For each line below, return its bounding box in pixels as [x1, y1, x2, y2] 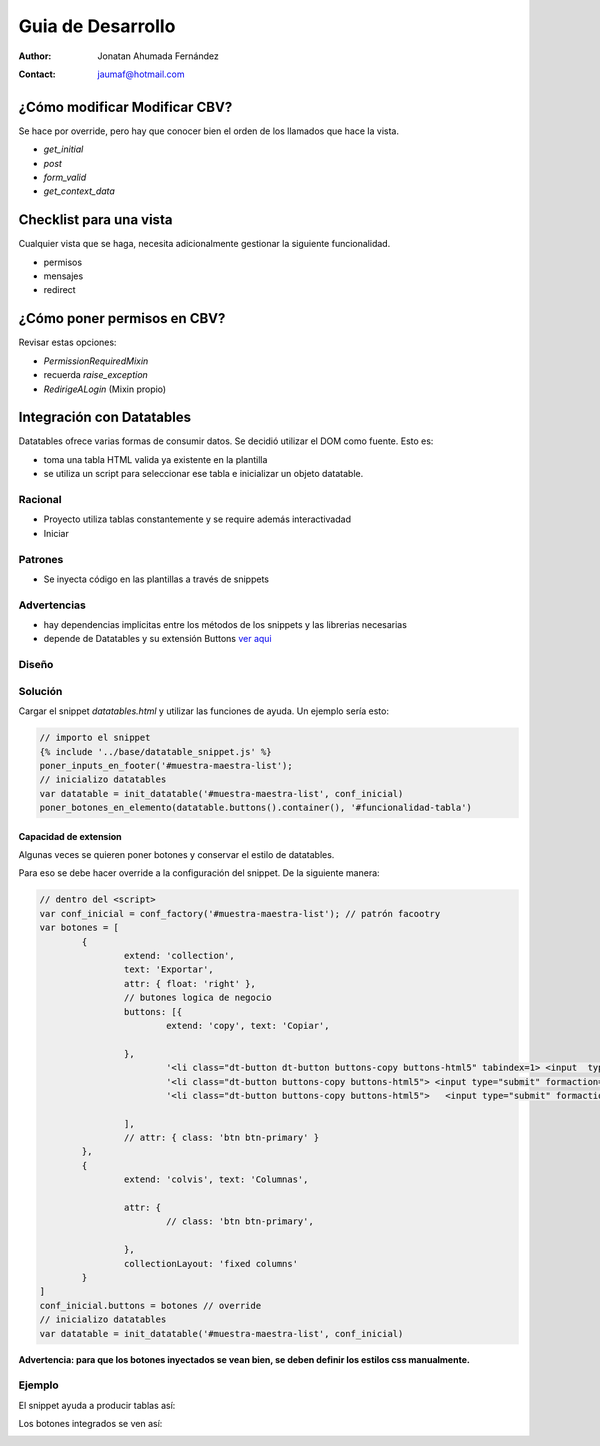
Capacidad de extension [18, 830, 122, 842]
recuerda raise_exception [43, 369, 149, 381]
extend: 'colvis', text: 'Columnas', [123, 1174, 309, 1185]
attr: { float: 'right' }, [123, 978, 257, 989]
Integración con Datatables [18, 409, 192, 426]
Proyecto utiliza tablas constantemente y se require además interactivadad [43, 513, 352, 525]
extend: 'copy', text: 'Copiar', [165, 1020, 330, 1031]
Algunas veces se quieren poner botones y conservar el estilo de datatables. [18, 849, 335, 861]
